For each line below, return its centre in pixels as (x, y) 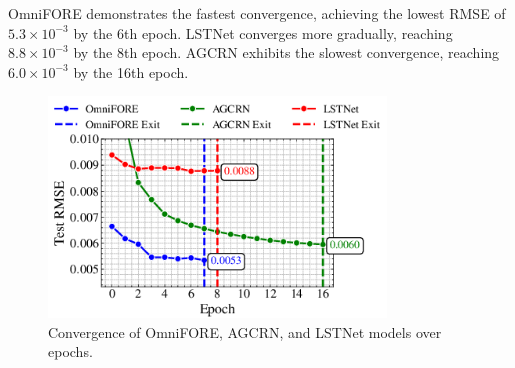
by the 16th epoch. (131, 71)
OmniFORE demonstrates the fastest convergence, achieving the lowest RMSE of (257, 13)
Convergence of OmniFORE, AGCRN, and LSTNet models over (245, 331)
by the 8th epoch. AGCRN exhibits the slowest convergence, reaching (286, 52)
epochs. (70, 351)
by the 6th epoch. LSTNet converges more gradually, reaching (263, 32)
